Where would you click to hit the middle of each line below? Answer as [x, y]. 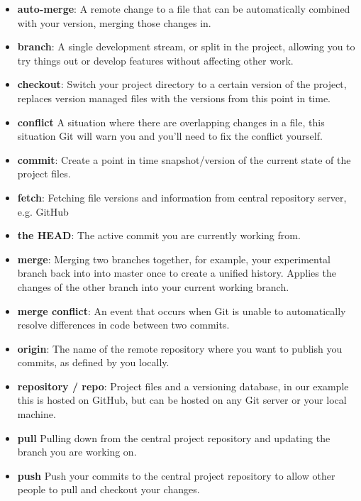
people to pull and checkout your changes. [109, 489]
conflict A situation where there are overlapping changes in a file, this [171, 122]
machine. [37, 414]
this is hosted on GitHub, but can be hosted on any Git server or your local [182, 400]
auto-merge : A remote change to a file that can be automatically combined [184, 9]
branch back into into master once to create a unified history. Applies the [177, 273]
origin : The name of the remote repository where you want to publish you [180, 348]
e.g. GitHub [43, 211]
